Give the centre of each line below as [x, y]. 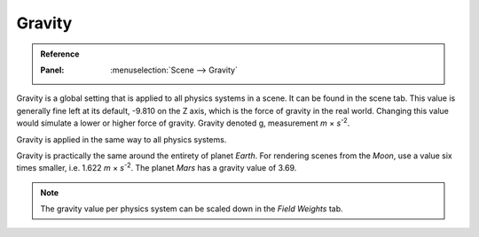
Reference [60, 54]
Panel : [52, 70]
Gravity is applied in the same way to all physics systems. [122, 139]
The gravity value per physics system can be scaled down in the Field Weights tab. [192, 209]
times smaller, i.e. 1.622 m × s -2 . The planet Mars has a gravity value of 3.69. [157, 167]
